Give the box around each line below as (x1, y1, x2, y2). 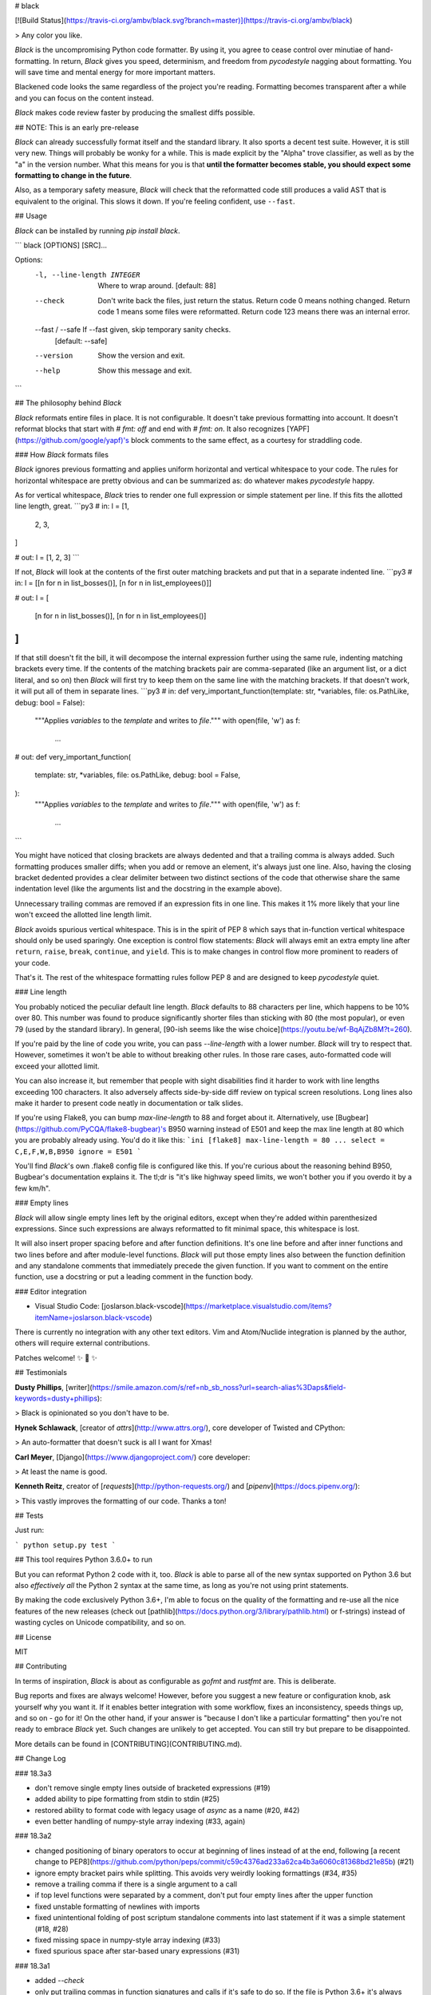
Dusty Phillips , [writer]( (14, 1382, 93, 1392)
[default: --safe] (54, 336, 108, 346)
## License (14, 1632, 52, 1641)
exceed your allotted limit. (14, 1061, 100, 1071)
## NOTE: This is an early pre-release (14, 122, 140, 132)
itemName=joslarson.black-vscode (34, 1313, 150, 1322)
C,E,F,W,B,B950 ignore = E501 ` (14, 1147, 141, 1156)
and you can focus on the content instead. (14, 93, 154, 103)
